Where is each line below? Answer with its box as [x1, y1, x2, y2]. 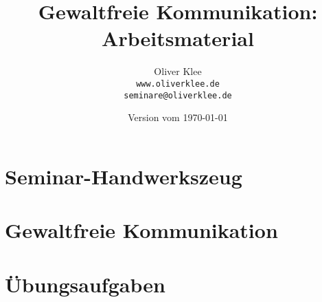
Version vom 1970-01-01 [128, 110, 228, 125]
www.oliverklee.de [136, 78, 220, 89]
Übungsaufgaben [5, 270, 165, 298]
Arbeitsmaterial [102, 24, 254, 52]
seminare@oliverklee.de [124, 90, 232, 100]
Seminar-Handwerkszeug [5, 162, 242, 190]
